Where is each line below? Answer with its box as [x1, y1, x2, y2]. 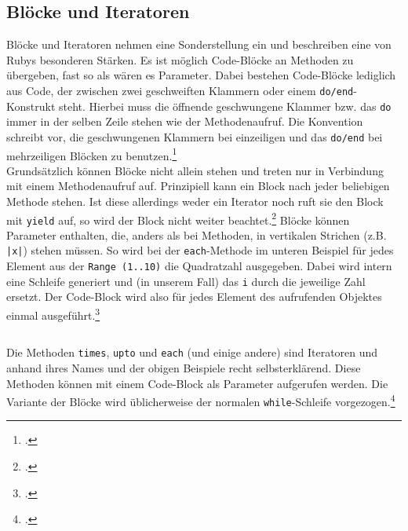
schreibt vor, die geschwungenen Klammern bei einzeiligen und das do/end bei [6, 128, 383, 145]
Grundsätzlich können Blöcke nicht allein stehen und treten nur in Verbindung [6, 162, 384, 178]
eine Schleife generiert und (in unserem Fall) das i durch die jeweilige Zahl [6, 273, 366, 289]
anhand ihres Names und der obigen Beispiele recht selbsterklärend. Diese [6, 359, 361, 375]
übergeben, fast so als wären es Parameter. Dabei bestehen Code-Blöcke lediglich [6, 67, 396, 83]
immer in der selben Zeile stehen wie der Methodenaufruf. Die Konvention [6, 113, 363, 130]
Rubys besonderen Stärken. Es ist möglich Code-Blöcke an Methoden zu [6, 51, 354, 68]
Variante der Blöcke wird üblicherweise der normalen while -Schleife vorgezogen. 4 [6, 391, 395, 409]
